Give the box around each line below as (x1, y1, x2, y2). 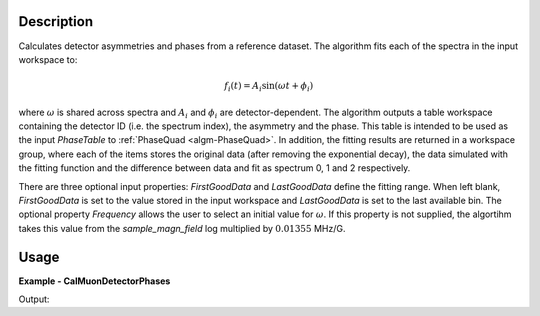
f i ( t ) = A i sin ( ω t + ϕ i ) (223, 80, 314, 94)
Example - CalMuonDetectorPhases (18, 275, 171, 287)
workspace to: (18, 53, 78, 65)
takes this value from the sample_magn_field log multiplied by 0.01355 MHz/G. (18, 222, 346, 234)
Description (18, 13, 94, 30)
